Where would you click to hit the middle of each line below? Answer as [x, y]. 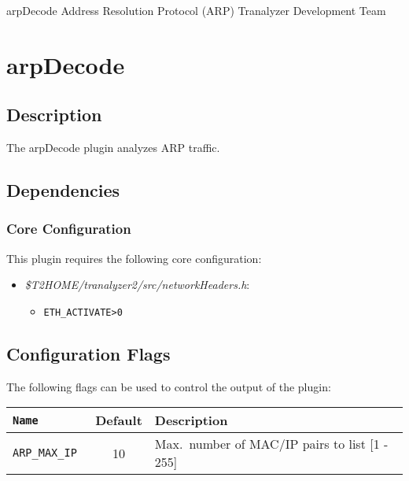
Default [119, 420]
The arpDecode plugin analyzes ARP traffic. [113, 148]
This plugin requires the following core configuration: [134, 258]
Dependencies [63, 190]
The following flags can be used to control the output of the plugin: [169, 386]
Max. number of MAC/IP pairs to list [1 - [271, 444]
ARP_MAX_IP [45, 453]
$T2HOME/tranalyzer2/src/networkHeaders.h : [137, 285]
